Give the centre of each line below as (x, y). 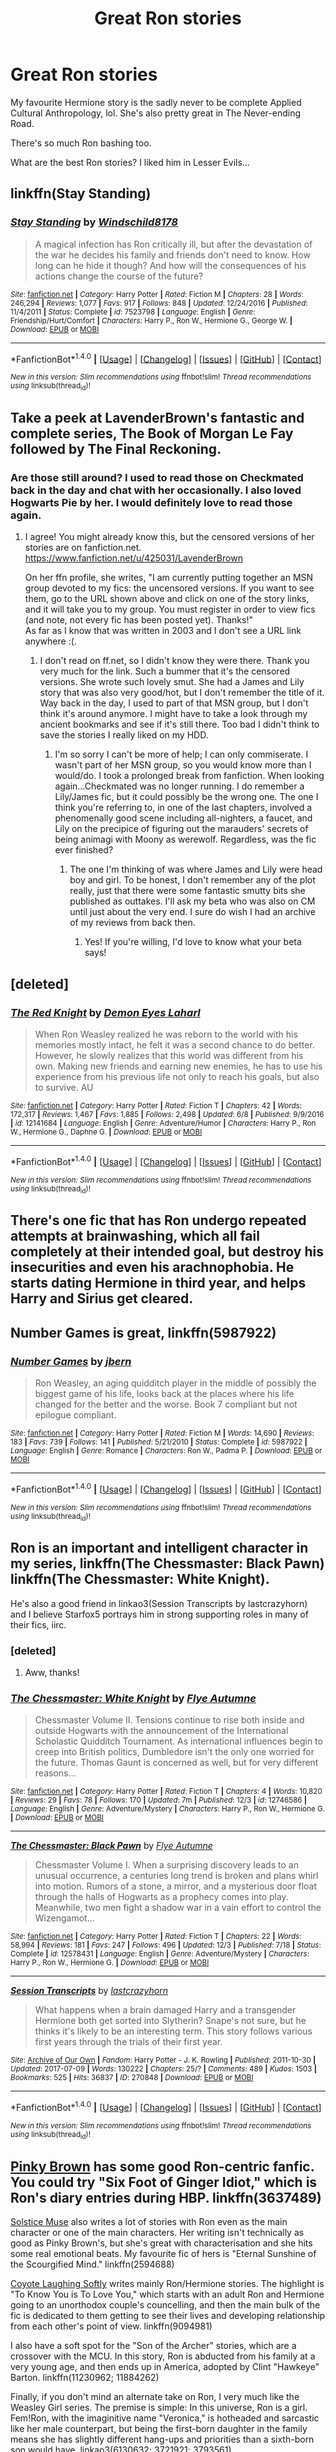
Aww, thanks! (52, 1673)
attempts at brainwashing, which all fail (135, 1236)
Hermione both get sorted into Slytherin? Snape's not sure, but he (170, 2021)
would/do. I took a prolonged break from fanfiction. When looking (189, 776)
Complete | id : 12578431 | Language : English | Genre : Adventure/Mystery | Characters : (160, 1954)
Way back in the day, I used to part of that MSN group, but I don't (174, 703)
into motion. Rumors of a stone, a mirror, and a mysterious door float (176, 1886)
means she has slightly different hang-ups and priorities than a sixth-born (162, 2439)
